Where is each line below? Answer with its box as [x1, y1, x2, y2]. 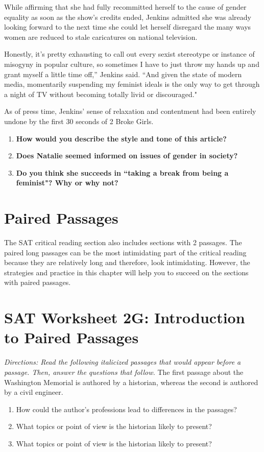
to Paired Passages [4, 327, 139, 348]
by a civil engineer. [4, 387, 63, 397]
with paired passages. [4, 277, 71, 288]
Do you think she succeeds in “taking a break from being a [16, 167, 229, 178]
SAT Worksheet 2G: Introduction [4, 307, 245, 328]
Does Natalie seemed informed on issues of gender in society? [16, 150, 238, 161]
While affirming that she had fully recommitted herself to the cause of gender [4, 2, 247, 12]
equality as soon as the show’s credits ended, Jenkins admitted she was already [4, 11, 251, 22]
